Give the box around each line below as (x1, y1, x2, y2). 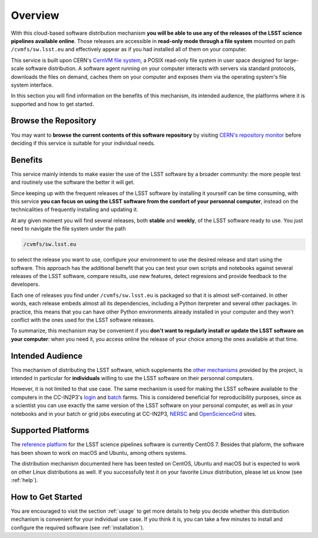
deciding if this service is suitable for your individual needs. (11, 139, 155, 147)
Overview (11, 9, 59, 22)
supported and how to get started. (11, 100, 94, 107)
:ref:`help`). (11, 477, 38, 484)
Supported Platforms (11, 425, 90, 435)
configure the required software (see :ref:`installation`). (11, 524, 144, 531)
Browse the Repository (11, 115, 97, 126)
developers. (11, 280, 40, 288)
